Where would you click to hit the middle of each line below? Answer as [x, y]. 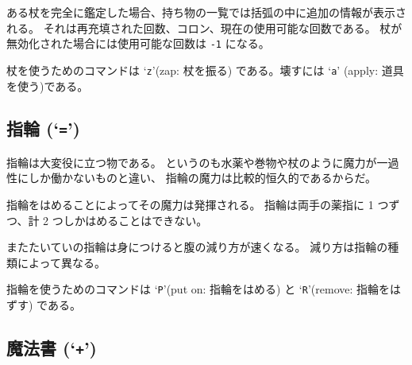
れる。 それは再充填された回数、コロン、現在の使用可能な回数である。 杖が [204, 27]
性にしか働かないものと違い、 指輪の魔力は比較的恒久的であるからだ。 [192, 178]
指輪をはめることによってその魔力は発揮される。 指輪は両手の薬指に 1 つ [198, 205]
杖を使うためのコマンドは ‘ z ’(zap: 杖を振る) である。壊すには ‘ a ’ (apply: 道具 [205, 70]
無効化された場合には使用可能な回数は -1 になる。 [138, 43]
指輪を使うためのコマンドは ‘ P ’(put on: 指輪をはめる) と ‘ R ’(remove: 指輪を [198, 289]
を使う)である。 [48, 85]
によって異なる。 [61, 262]
